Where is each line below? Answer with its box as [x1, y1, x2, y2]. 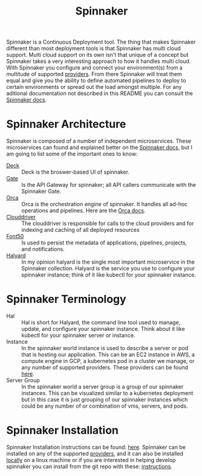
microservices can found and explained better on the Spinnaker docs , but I [6, 144, 192, 151]
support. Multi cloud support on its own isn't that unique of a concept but [6, 51, 189, 59]
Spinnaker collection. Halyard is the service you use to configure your [21, 265, 195, 272]
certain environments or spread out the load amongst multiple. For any [6, 83, 182, 91]
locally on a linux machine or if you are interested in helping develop [6, 457, 176, 463]
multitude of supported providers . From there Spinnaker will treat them [6, 71, 183, 78]
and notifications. [21, 246, 65, 253]
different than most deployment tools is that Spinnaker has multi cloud [6, 45, 181, 52]
